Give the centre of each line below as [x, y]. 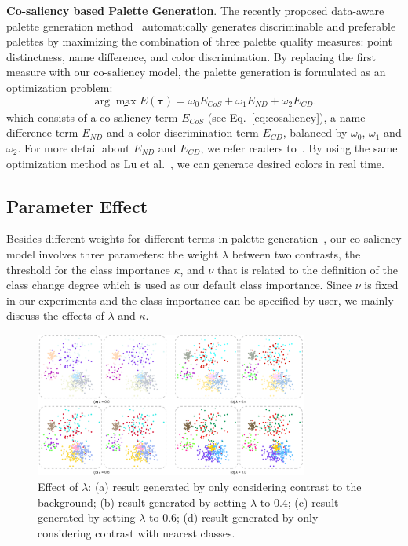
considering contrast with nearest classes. [137, 532]
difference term [42, 132]
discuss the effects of [55, 315]
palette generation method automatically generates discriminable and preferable [201, 26]
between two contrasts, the [296, 253]
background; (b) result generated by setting [142, 502]
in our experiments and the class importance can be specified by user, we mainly [200, 300]
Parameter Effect [77, 205]
